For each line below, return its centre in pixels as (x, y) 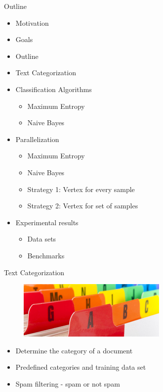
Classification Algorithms (54, 89)
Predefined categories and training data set (81, 367)
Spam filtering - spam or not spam (68, 383)
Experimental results (47, 222)
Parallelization (37, 139)
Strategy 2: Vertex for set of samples (83, 206)
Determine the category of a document (74, 350)
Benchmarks (46, 255)
